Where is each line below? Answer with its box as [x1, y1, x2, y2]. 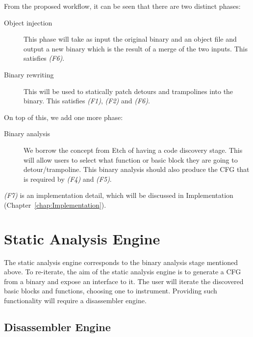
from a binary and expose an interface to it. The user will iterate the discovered [4, 276, 244, 286]
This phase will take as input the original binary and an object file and [24, 34, 237, 44]
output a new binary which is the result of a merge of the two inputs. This [24, 43, 248, 53]
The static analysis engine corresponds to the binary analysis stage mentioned [4, 257, 238, 267]
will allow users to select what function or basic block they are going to [24, 154, 238, 165]
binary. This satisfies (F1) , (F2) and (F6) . [24, 96, 150, 106]
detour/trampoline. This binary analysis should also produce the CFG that [24, 164, 250, 174]
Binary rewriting [4, 69, 54, 79]
